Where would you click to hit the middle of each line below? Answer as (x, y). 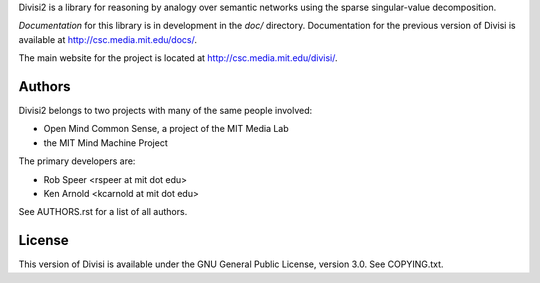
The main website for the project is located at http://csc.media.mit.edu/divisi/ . (178, 58)
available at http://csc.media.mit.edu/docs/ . (107, 39)
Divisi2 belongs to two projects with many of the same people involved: (165, 111)
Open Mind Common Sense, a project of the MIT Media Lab (166, 129)
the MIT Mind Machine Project (106, 142)
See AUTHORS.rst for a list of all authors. (103, 212)
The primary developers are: (77, 161)
